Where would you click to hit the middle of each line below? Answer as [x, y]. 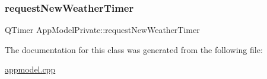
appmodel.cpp [30, 69]
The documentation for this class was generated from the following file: [134, 49]
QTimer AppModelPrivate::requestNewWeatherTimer [102, 30]
